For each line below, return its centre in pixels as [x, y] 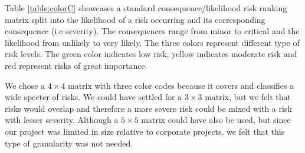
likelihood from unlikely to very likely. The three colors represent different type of [152, 42]
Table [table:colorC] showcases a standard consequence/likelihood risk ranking [146, 8]
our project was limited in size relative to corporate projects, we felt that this [145, 131]
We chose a [25, 85]
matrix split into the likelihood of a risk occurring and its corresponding [135, 19]
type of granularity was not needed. [69, 143]
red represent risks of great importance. [76, 65]
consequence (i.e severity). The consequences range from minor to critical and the [152, 31]
